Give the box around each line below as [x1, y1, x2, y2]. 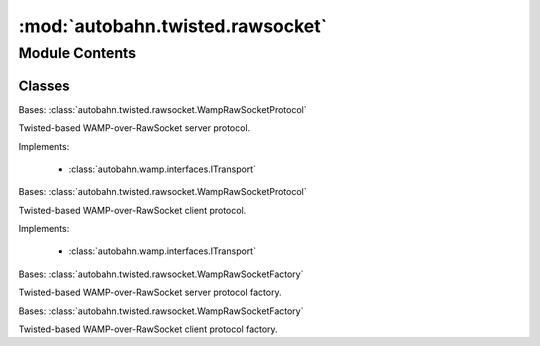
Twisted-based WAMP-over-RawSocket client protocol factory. [18, 323, 279, 335]
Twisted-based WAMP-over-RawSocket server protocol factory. [18, 286, 282, 299]
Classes [18, 77, 70, 94]
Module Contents [18, 44, 137, 62]
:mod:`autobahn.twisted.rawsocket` [18, 15, 328, 37]
